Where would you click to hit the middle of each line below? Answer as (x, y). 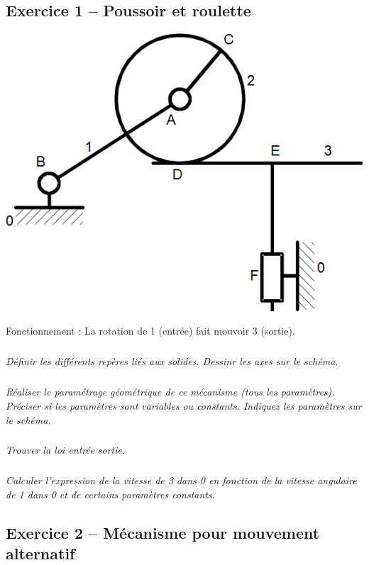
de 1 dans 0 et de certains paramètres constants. (111, 494)
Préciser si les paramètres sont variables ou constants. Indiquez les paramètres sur (184, 405)
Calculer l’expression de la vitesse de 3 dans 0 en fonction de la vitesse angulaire (181, 480)
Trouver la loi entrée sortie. (66, 450)
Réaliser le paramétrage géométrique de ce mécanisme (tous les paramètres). (170, 392)
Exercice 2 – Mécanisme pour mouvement (163, 533)
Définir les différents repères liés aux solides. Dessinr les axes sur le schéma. (172, 361)
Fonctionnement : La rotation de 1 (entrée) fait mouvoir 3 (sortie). (150, 331)
